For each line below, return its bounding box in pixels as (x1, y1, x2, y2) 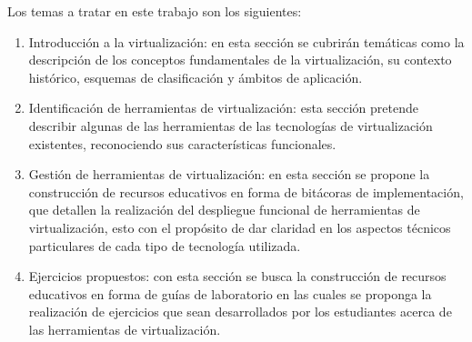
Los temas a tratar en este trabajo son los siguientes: (7, 2, 302, 20)
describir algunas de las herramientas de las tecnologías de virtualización (28, 116, 433, 135)
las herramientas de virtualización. (28, 319, 221, 338)
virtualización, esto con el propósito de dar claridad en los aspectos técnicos (28, 217, 451, 236)
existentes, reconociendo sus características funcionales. (28, 134, 336, 153)
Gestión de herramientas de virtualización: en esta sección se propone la (28, 165, 430, 184)
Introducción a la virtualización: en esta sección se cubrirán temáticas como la (28, 32, 465, 51)
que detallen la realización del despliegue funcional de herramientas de (28, 200, 420, 219)
